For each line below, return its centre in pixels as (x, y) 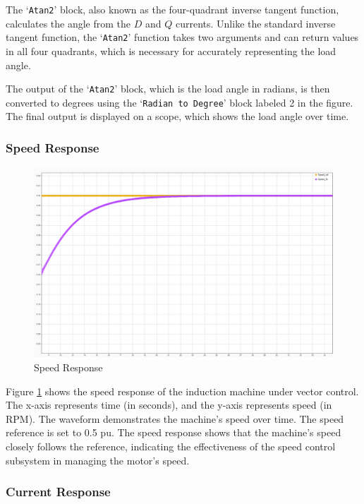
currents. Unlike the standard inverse (255, 23)
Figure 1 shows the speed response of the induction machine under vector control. (182, 391)
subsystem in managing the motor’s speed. (98, 460)
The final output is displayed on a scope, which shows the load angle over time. (177, 116)
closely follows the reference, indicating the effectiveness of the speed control (171, 446)
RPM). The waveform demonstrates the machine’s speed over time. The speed (175, 418)
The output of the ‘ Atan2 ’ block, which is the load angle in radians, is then (168, 89)
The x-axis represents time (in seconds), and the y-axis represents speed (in (169, 405)
